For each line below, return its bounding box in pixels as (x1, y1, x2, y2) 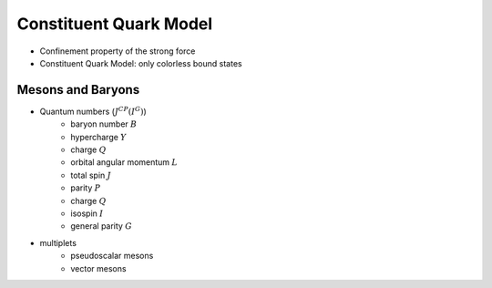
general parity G (70, 221, 132, 231)
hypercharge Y (70, 131, 127, 142)
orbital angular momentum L (70, 157, 178, 168)
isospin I (70, 208, 104, 219)
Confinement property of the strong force (39, 46, 196, 57)
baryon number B (70, 118, 138, 129)
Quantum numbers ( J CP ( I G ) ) (39, 105, 148, 117)
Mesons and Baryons (16, 82, 140, 98)
